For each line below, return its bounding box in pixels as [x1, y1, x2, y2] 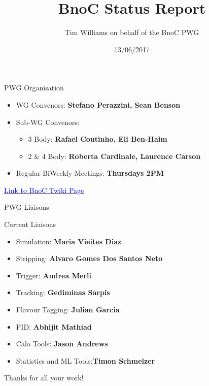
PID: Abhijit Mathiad [16, 321, 92, 332]
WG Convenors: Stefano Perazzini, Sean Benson [16, 99, 181, 110]
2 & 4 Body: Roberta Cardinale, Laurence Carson [28, 150, 201, 161]
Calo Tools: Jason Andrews [16, 338, 108, 349]
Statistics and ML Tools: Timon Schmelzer [16, 355, 155, 366]
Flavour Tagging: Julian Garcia [16, 304, 120, 315]
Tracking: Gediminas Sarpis [16, 287, 110, 298]
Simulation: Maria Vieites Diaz [16, 236, 122, 246]
